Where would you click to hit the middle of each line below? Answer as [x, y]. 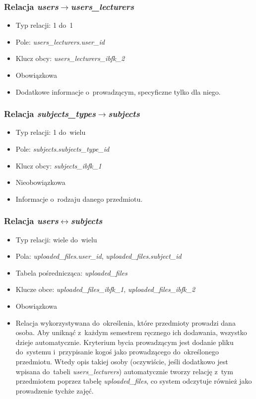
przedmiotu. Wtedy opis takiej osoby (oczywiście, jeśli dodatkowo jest [122, 361]
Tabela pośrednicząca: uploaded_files [71, 272]
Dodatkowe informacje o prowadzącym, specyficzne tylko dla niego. [118, 91]
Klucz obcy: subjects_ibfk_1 [59, 165]
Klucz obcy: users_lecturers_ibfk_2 [70, 58]
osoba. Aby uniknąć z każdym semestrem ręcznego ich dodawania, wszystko [131, 332]
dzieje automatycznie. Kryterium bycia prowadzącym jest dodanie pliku [125, 342]
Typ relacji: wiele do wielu [56, 239]
